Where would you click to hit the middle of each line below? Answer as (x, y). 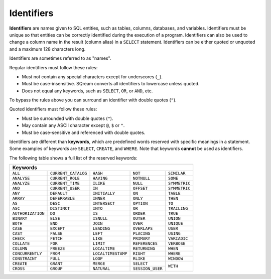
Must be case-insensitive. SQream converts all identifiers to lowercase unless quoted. (111, 84)
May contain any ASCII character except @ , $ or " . (73, 125)
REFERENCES (145, 244)
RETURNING (144, 249)
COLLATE (21, 244)
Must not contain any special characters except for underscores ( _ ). (92, 77)
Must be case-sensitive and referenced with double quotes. (84, 132)
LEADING (101, 229)
